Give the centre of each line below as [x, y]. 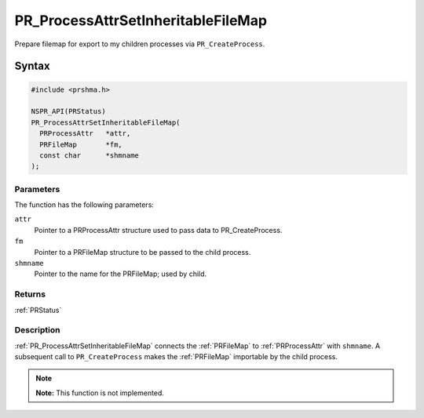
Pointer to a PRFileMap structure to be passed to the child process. [143, 252]
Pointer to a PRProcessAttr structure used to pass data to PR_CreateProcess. [158, 230]
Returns [30, 294]
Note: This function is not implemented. [100, 393]
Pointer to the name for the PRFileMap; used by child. [121, 274]
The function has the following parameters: [84, 205]
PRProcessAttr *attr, [85, 134]
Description [37, 330]
